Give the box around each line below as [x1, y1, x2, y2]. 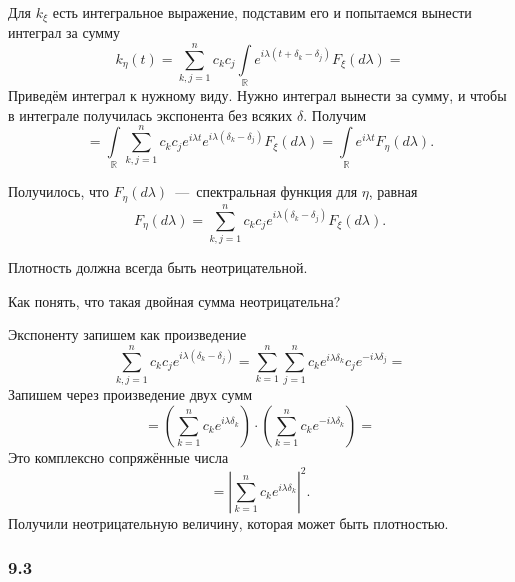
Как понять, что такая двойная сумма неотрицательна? [8, 290, 341, 311]
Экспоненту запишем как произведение [8, 324, 247, 345]
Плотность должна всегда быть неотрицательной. [8, 257, 308, 278]
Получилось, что [8, 181, 109, 202]
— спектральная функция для [175, 181, 358, 202]
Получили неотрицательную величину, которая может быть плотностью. [8, 512, 449, 533]
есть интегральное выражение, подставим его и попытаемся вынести [52, 2, 472, 22]
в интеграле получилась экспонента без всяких [8, 104, 293, 125]
